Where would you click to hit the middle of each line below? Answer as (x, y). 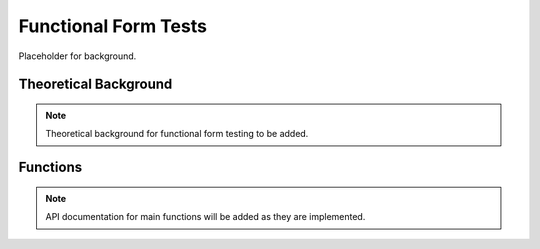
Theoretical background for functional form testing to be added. (177, 134)
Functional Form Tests (112, 26)
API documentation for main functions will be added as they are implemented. (205, 217)
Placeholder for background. (77, 56)
